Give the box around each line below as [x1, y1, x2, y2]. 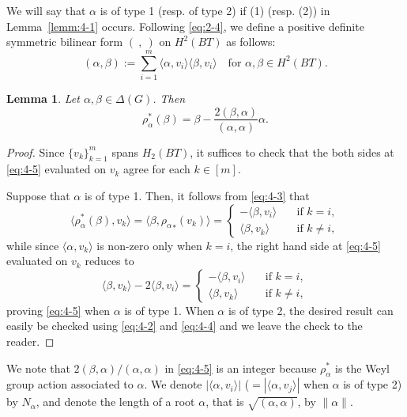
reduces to [85, 252, 134, 269]
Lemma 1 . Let [6, 89, 80, 106]
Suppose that [6, 187, 70, 203]
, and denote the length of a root [36, 393, 195, 410]
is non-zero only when [96, 237, 202, 253]
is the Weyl [335, 359, 390, 376]
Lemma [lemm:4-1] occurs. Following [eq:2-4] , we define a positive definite [6, 17, 364, 34]
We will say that [6, 2, 86, 18]
